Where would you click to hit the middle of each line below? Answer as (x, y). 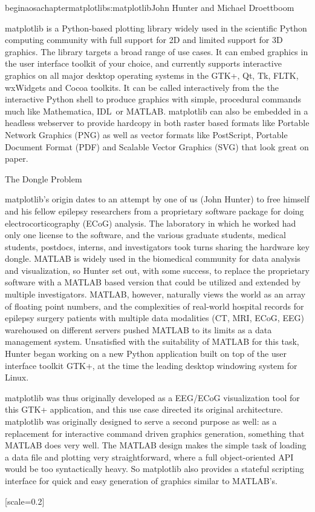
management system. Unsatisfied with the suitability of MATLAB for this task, (152, 341)
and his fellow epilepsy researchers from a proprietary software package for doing (154, 211)
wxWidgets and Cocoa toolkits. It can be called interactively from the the (142, 87)
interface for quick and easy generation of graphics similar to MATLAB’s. (141, 480)
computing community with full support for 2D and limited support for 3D (144, 40)
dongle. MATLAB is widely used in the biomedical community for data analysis (153, 258)
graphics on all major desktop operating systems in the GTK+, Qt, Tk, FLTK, (152, 75)
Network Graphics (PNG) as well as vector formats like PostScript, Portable (146, 134)
